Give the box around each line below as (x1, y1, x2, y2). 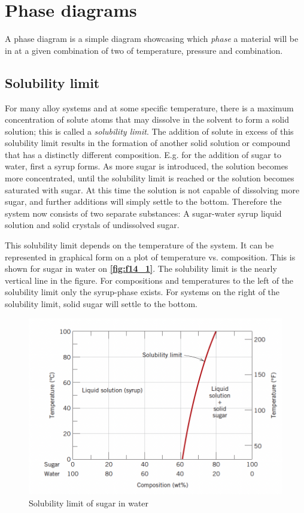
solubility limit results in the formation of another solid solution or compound (5, 136, 290, 149)
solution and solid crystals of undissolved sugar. (5, 218, 180, 231)
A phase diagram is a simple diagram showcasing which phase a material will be (5, 32, 299, 45)
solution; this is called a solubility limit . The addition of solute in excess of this (5, 125, 294, 137)
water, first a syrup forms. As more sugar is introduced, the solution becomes (5, 160, 288, 172)
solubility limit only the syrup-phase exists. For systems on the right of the (5, 286, 280, 298)
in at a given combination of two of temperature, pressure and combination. (5, 44, 283, 56)
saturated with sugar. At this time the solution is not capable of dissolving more (5, 183, 300, 196)
